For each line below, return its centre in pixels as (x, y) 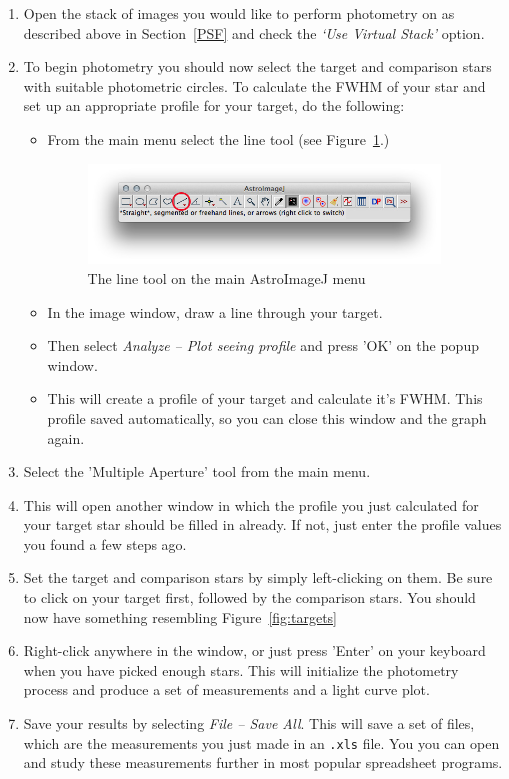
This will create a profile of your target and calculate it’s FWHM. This (265, 398)
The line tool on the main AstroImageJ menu (226, 277)
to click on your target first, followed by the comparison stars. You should (249, 597)
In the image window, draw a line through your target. (215, 311)
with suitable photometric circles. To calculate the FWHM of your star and (254, 85)
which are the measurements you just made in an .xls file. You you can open (261, 742)
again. (66, 437)
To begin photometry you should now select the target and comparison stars (257, 66)
